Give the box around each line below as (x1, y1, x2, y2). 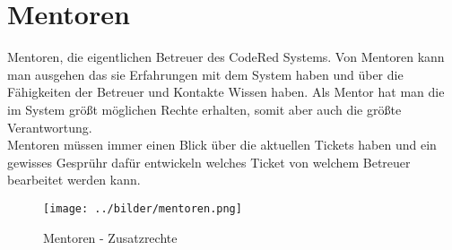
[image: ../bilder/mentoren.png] (43, 202, 242, 215)
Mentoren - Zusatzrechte (43, 228, 178, 246)
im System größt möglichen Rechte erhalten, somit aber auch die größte (7, 99, 402, 118)
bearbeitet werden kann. (7, 170, 141, 189)
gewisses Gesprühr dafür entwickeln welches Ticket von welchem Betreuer (7, 152, 411, 171)
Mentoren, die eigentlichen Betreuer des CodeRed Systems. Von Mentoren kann (7, 47, 445, 66)
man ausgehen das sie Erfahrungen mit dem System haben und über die (7, 65, 404, 83)
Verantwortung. (7, 117, 92, 136)
